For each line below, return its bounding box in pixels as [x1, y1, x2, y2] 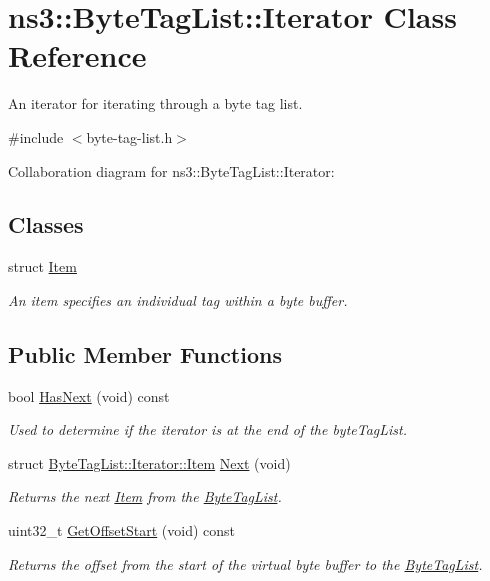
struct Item [8, 256, 77, 277]
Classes [8, 209, 84, 240]
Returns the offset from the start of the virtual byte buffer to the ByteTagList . [8, 553, 483, 574]
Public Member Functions [8, 338, 282, 369]
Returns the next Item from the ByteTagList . [8, 486, 282, 507]
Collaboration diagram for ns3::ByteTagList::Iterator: [8, 160, 335, 181]
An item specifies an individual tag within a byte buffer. [8, 289, 348, 310]
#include [8, 126, 64, 147]
